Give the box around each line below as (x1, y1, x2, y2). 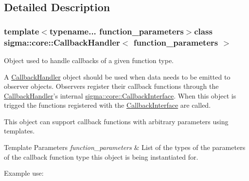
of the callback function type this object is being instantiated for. (4, 151, 198, 162)
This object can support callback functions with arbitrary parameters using (4, 116, 229, 126)
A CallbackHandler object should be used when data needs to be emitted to (4, 71, 231, 82)
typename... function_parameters (49, 25, 184, 37)
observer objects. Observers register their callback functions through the (4, 81, 219, 91)
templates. (4, 126, 35, 136)
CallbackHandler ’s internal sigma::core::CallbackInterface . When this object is (4, 90, 236, 100)
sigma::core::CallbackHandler (4, 36, 120, 48)
